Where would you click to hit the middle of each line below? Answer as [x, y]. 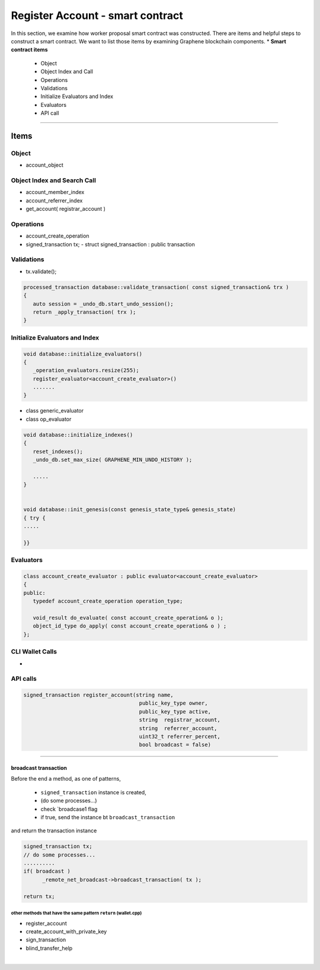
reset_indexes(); [58, 451]
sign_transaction [46, 940]
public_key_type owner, [173, 703]
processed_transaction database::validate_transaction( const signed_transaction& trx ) [156, 287]
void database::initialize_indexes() [78, 435]
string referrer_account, [178, 728]
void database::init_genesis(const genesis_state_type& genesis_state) [130, 510]
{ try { [34, 518]
